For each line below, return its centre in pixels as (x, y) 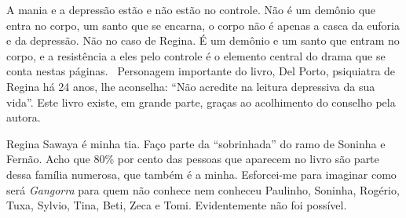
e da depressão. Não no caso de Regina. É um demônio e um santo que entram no (203, 40)
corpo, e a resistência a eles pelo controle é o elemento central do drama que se (196, 55)
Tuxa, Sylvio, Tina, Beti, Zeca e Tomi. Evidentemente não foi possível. (177, 205)
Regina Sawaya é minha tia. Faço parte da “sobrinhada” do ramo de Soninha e (196, 143)
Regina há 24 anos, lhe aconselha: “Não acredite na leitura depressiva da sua (191, 86)
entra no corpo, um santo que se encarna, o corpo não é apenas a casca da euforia (203, 25)
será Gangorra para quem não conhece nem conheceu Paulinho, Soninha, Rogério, (203, 189)
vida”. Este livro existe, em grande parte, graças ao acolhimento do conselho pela (201, 102)
